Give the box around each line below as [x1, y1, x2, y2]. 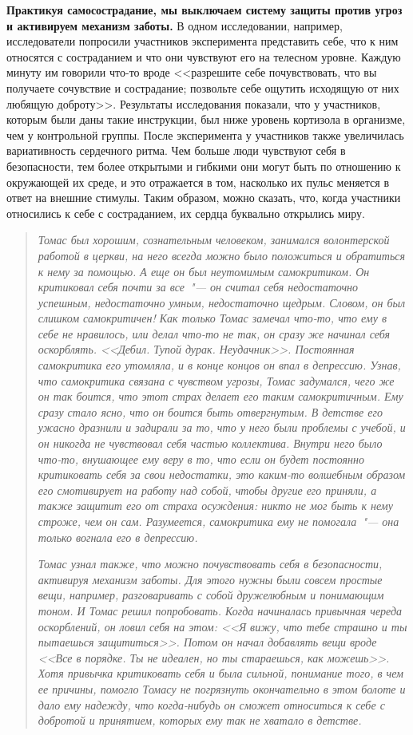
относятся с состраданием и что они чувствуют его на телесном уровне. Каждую [6, 48, 401, 65]
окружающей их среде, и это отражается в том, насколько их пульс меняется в [6, 173, 390, 190]
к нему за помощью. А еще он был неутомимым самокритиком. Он [38, 263, 370, 279]
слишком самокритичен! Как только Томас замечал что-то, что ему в [38, 310, 387, 326]
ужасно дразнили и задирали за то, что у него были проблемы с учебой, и [38, 419, 406, 436]
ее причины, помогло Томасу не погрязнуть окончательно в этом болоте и [38, 680, 406, 697]
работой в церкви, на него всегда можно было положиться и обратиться [38, 247, 406, 263]
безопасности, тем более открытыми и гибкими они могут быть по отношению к [6, 157, 401, 174]
